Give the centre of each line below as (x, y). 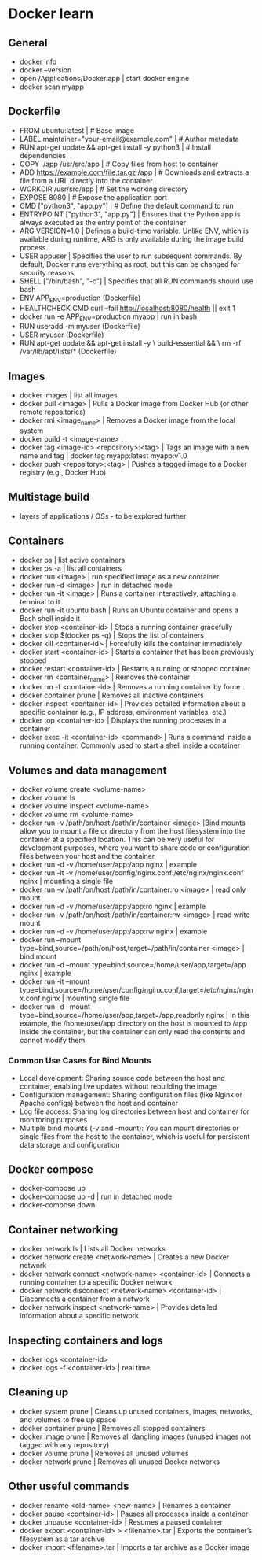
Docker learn (51, 14)
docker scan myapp (51, 87)
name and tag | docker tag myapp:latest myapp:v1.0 (103, 456)
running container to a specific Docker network (96, 1282)
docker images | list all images (68, 395)
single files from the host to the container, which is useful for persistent (135, 1136)
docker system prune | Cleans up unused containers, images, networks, (136, 1411)
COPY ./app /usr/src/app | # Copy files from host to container (119, 164)
